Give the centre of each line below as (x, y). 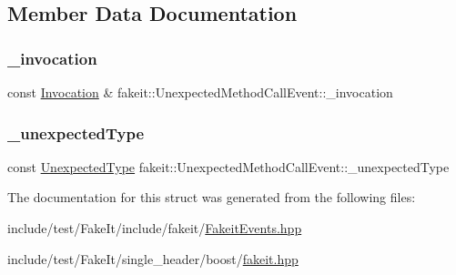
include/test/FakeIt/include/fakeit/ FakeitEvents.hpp (155, 228)
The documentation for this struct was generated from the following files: (212, 197)
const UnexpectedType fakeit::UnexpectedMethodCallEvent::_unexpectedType (228, 166)
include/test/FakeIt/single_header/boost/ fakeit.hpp (153, 258)
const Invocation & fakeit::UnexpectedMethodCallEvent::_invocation (200, 92)
